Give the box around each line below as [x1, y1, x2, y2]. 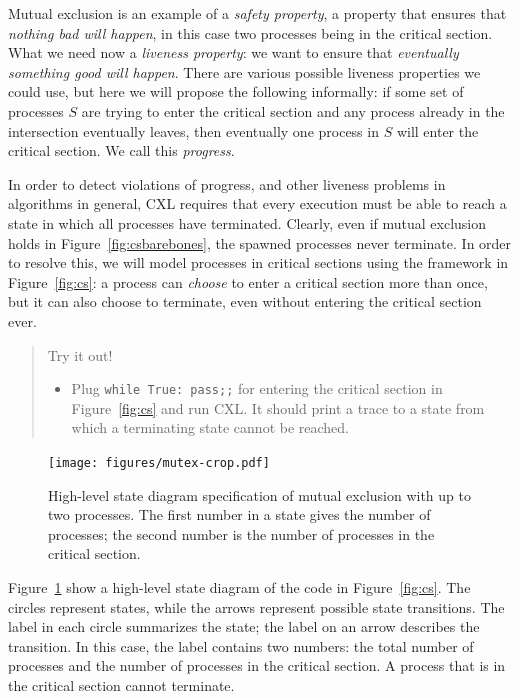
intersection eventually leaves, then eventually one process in [8, 120, 379, 141]
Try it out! [47, 344, 113, 365]
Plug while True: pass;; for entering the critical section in [71, 378, 443, 399]
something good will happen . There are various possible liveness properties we [8, 61, 481, 82]
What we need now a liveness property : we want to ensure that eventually [8, 42, 459, 63]
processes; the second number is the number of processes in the [48, 523, 435, 544]
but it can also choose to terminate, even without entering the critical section [8, 291, 482, 312]
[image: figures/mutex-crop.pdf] [48, 455, 270, 470]
